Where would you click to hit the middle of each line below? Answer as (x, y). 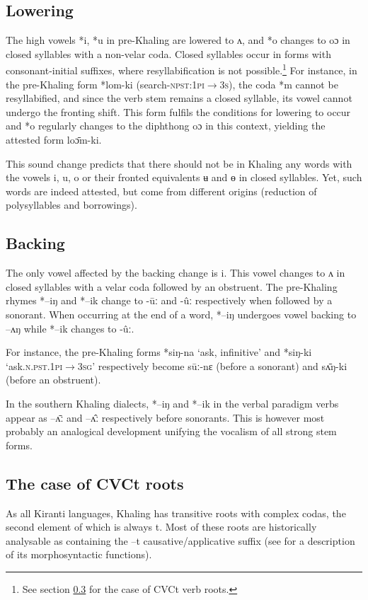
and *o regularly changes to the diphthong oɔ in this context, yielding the (166, 126)
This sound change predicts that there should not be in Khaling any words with (179, 163)
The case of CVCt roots (95, 483)
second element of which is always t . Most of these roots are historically (161, 527)
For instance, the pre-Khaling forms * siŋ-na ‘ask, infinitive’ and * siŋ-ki (159, 352)
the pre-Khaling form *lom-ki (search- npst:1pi (105, 84)
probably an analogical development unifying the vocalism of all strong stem (171, 431)
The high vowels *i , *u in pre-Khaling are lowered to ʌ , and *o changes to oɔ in (178, 40)
